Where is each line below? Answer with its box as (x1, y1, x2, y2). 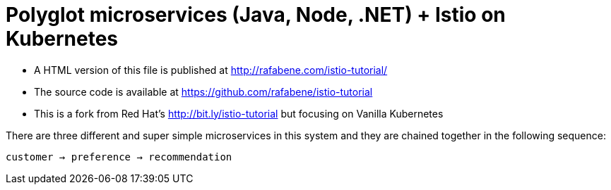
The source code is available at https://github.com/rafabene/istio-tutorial (34, 85, 373, 98)
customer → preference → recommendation (6, 151, 232, 163)
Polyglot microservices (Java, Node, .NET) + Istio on (6, 3, 506, 27)
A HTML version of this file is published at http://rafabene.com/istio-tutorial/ (34, 63, 388, 76)
